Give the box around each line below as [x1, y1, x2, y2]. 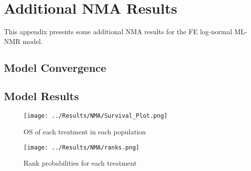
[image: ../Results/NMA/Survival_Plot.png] [24, 112, 168, 120]
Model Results [4, 88, 79, 104]
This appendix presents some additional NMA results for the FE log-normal [4, 26, 232, 37]
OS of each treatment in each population [24, 126, 146, 136]
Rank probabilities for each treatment [24, 158, 137, 168]
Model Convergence [4, 60, 106, 75]
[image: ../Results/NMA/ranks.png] [24, 144, 140, 151]
